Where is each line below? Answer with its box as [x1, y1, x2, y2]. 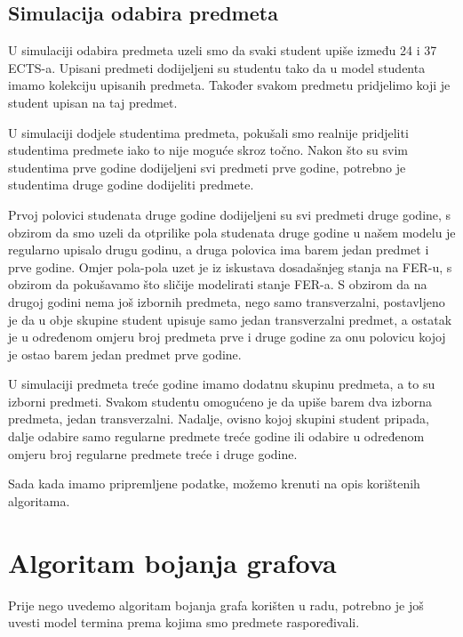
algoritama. [8, 491, 70, 510]
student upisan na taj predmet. [8, 93, 178, 111]
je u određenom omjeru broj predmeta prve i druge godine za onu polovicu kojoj [8, 327, 446, 346]
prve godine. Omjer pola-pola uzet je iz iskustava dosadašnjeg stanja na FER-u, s [8, 257, 452, 276]
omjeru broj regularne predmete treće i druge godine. [8, 444, 298, 463]
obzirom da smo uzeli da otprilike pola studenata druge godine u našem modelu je [8, 222, 456, 241]
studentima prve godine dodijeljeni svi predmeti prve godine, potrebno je [8, 157, 406, 176]
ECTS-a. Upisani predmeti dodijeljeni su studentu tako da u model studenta [8, 58, 426, 77]
